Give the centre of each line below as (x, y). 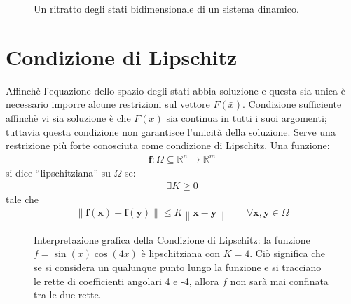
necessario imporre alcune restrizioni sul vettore (108, 104)
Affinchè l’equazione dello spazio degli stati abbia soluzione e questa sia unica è (175, 90)
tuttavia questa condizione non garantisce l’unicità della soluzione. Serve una (171, 131)
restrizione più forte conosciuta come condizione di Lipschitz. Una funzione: (168, 145)
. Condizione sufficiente (292, 104)
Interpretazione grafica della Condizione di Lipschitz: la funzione (172, 239)
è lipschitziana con (181, 253)
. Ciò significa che (288, 253)
